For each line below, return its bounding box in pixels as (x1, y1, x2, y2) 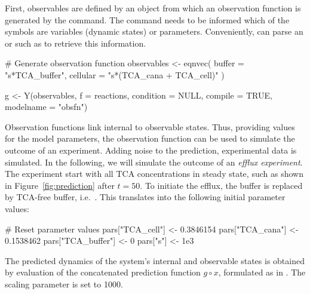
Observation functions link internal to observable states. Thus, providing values (5, 120, 295, 133)
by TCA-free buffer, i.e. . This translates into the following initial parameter (5, 191, 286, 203)
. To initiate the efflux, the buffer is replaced (140, 179, 303, 191)
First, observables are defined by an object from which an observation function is (5, 2, 301, 14)
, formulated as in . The (218, 266, 306, 278)
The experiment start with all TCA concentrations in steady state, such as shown (5, 167, 303, 180)
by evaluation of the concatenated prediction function (5, 266, 201, 278)
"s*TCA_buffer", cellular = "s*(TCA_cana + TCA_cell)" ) (5, 68, 225, 81)
